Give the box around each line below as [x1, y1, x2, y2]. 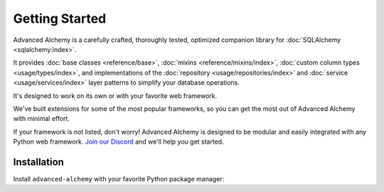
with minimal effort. [13, 114, 70, 123]
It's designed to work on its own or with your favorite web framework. [13, 91, 218, 100]
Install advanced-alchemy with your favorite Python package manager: [13, 174, 225, 183]
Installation [13, 156, 64, 168]
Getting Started [13, 11, 107, 26]
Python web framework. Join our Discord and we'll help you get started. [13, 137, 224, 146]
